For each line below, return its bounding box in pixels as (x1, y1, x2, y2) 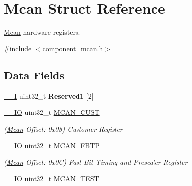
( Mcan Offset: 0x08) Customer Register (4, 123, 123, 134)
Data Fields (4, 67, 65, 82)
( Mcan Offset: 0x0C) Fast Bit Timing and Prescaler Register (4, 156, 188, 167)
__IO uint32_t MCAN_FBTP (4, 140, 100, 150)
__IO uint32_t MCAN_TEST (4, 173, 99, 184)
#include (4, 43, 32, 53)
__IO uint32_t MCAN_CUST (4, 107, 100, 117)
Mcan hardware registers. (4, 27, 80, 37)
